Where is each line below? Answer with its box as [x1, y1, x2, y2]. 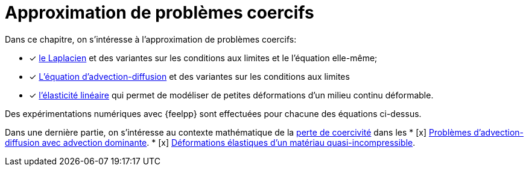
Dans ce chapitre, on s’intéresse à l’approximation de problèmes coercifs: [5, 34, 297, 44]
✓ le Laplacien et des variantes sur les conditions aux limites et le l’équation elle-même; [29, 52, 378, 63]
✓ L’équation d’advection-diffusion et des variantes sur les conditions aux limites [29, 71, 350, 82]
